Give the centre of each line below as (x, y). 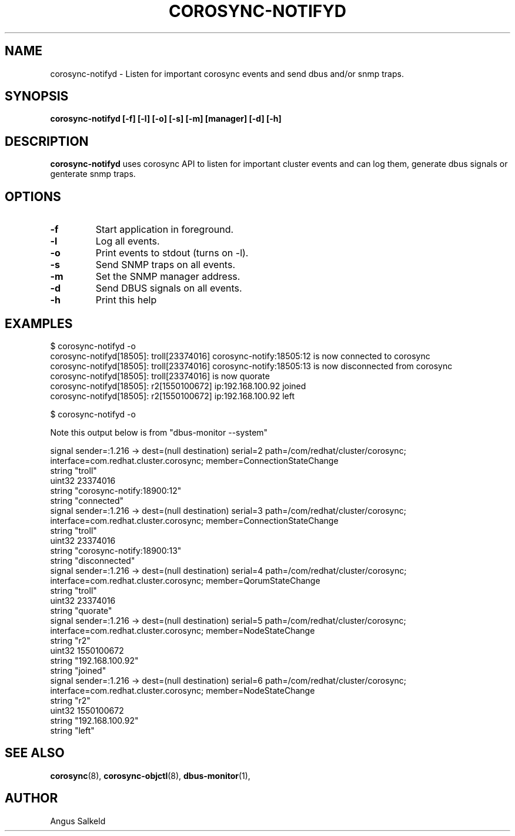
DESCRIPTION (47, 141)
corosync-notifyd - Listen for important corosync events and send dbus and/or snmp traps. (227, 73)
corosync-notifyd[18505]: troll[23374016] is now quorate (160, 376)
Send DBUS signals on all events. (169, 288)
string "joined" (78, 670)
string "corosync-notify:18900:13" (116, 550)
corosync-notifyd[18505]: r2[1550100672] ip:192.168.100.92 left (172, 396)
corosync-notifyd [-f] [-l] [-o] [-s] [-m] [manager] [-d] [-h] (166, 119)
